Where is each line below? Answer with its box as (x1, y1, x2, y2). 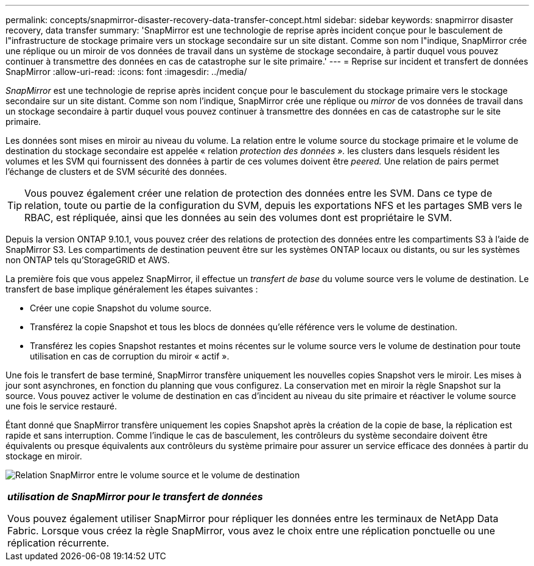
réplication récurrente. (7, 537, 110, 549)
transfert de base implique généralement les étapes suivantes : (5, 284, 258, 294)
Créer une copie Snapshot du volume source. (30, 303, 212, 313)
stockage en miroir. (5, 451, 82, 461)
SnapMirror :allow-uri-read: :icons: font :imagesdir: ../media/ (5, 66, 247, 77)
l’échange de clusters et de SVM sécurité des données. (5, 166, 227, 177)
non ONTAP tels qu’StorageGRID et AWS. (5, 255, 170, 265)
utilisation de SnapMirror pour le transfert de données (7, 490, 263, 503)
